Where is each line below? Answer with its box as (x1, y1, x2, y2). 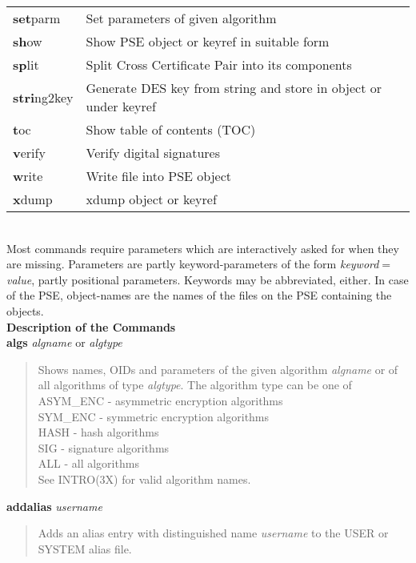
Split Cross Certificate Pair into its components (86, 55, 352, 74)
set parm (13, 9, 61, 27)
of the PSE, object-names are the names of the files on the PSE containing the (6, 287, 392, 304)
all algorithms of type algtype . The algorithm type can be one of (38, 376, 352, 393)
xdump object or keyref (86, 190, 217, 208)
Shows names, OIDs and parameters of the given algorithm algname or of (38, 360, 398, 377)
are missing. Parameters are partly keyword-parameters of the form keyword (6, 255, 379, 272)
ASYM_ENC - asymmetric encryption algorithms (38, 392, 283, 408)
